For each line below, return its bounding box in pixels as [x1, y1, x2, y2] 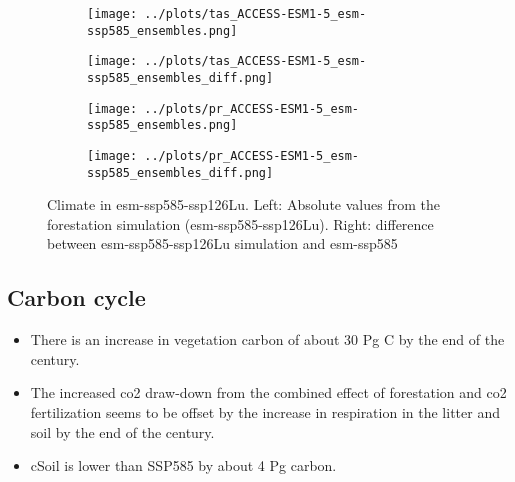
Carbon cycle [7, 282, 146, 313]
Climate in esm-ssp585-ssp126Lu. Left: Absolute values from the [47, 194, 440, 215]
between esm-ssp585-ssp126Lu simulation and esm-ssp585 [47, 233, 398, 254]
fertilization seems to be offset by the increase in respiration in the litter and [30, 402, 500, 423]
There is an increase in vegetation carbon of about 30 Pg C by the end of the [30, 329, 505, 350]
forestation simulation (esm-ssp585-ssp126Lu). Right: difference [47, 213, 434, 234]
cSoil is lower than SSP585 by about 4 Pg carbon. [30, 455, 337, 476]
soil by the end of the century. [30, 421, 215, 442]
